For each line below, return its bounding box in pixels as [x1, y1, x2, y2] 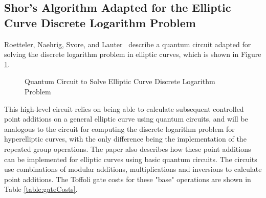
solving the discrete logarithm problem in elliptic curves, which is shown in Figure [4, 49, 261, 60]
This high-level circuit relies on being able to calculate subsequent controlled [4, 103, 244, 114]
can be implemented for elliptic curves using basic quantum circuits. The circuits [4, 153, 257, 164]
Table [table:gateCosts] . [4, 184, 78, 194]
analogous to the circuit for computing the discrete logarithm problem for [4, 123, 235, 134]
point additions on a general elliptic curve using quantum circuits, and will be [4, 113, 248, 124]
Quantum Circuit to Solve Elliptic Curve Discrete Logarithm [25, 76, 215, 87]
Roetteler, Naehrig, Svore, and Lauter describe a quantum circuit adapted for [4, 38, 251, 49]
